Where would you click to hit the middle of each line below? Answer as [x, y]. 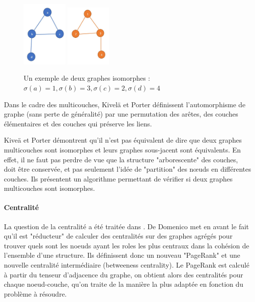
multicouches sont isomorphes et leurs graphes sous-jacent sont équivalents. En [123, 149]
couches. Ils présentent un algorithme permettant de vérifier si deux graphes [118, 178]
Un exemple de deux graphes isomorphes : [87, 78]
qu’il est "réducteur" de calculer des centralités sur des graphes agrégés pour [118, 236]
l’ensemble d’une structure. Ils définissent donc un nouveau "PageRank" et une [122, 255]
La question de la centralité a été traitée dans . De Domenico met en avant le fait [127, 226]
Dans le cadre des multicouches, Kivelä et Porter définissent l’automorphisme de [125, 104]
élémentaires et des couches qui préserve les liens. [78, 123]
